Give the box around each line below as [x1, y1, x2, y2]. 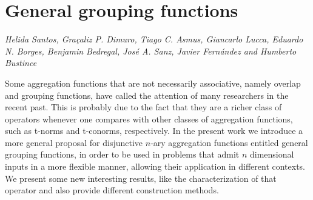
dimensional [249, 148, 294, 161]
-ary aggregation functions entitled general [150, 136, 308, 148]
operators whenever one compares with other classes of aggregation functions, [5, 112, 293, 125]
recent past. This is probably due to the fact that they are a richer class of [5, 101, 282, 113]
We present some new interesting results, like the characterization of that [5, 172, 277, 184]
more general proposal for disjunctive [5, 136, 143, 148]
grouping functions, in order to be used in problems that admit [5, 148, 240, 161]
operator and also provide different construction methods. [5, 184, 219, 196]
